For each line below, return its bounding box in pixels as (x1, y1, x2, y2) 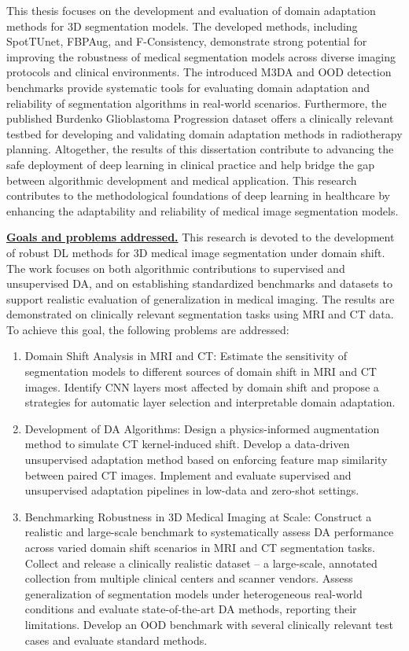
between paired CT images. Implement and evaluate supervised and (24, 466, 352, 483)
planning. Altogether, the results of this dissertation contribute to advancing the (6, 141, 394, 157)
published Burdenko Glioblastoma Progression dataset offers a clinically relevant (6, 110, 394, 127)
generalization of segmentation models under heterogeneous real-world (24, 585, 363, 601)
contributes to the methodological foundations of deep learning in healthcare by (6, 187, 390, 204)
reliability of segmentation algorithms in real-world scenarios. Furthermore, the (6, 94, 387, 111)
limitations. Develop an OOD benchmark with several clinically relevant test (24, 616, 393, 632)
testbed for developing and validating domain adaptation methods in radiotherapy (6, 125, 403, 142)
